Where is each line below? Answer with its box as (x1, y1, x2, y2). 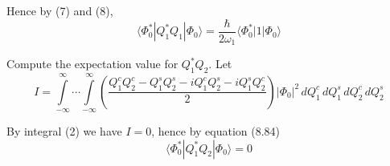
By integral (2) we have (6, 123, 122, 140)
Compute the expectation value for (6, 55, 179, 72)
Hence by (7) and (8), (6, 2, 113, 18)
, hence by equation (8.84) (151, 123, 281, 140)
